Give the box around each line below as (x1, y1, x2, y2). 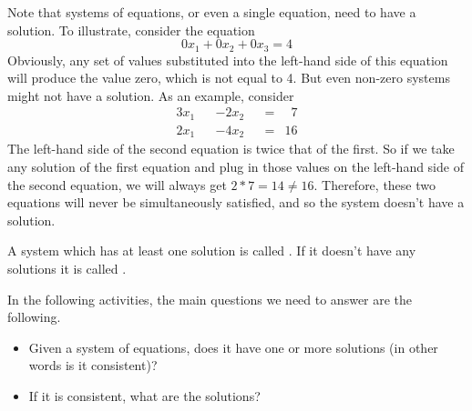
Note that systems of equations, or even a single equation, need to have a (7, 3, 416, 21)
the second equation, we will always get (7, 175, 227, 194)
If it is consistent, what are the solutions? (28, 386, 261, 405)
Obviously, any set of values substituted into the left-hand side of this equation (7, 50, 448, 69)
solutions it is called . (7, 258, 127, 277)
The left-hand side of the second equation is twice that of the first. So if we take (7, 139, 455, 158)
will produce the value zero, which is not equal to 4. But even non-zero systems (7, 68, 450, 87)
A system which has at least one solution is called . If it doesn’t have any (7, 241, 416, 260)
